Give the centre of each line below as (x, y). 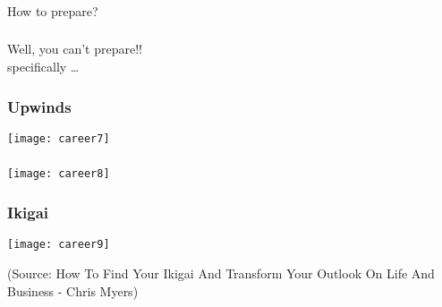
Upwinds (39, 106)
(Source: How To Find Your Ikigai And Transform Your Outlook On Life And (221, 273)
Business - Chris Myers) (73, 290)
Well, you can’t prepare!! (75, 49)
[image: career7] (59, 138)
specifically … (43, 67)
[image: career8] (59, 174)
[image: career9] (59, 245)
